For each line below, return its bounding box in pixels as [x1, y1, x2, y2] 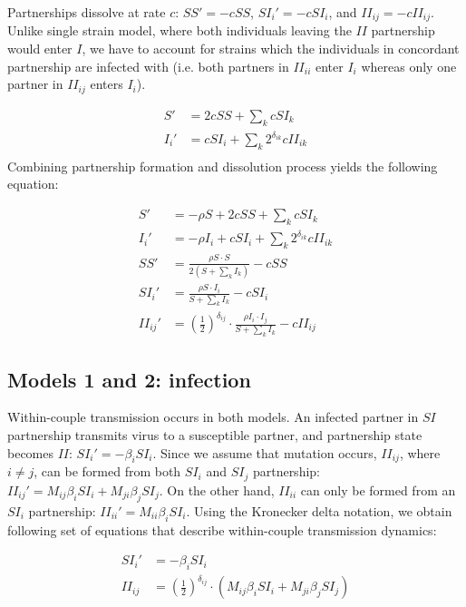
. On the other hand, [159, 480, 275, 499]
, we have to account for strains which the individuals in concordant [82, 39, 460, 58]
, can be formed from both [34, 462, 181, 481]
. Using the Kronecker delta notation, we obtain [186, 501, 452, 520]
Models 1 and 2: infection [7, 365, 251, 393]
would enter [7, 39, 73, 58]
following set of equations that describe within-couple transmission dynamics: [7, 520, 437, 539]
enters [90, 74, 123, 93]
